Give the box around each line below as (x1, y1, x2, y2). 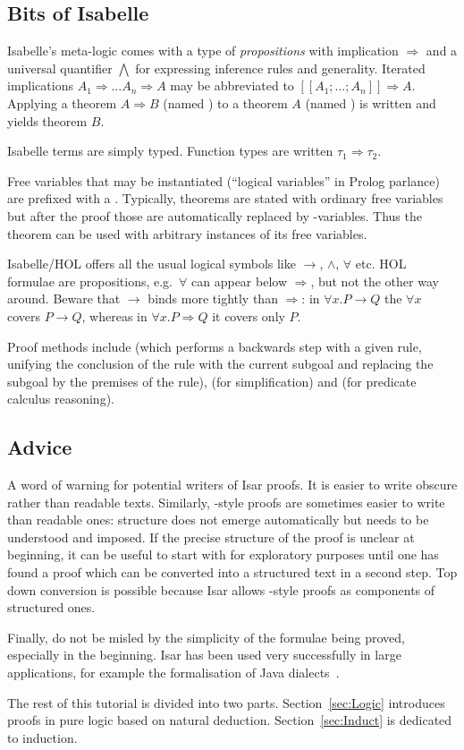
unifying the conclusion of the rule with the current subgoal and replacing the (7, 354, 434, 373)
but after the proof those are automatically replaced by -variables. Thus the (7, 206, 422, 225)
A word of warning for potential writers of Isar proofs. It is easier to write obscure (7, 475, 458, 494)
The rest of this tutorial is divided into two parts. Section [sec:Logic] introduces (7, 693, 445, 712)
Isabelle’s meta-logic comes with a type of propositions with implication (7, 41, 399, 60)
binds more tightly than (148, 289, 278, 308)
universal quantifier (7, 58, 113, 77)
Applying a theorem (7, 93, 117, 112)
